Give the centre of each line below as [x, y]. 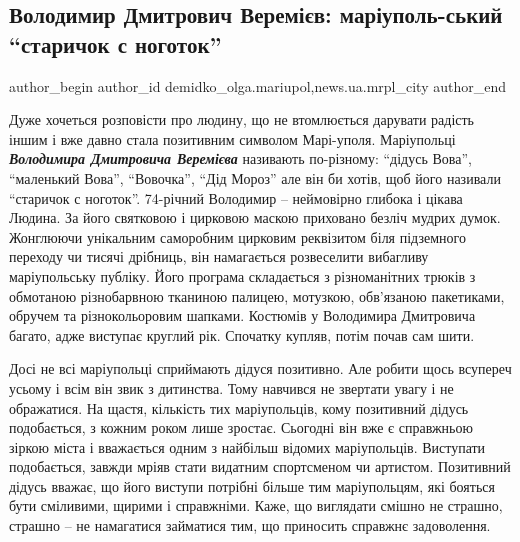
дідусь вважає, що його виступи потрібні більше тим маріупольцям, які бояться [252, 485]
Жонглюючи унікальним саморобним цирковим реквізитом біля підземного [237, 236]
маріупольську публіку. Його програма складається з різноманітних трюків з [242, 275]
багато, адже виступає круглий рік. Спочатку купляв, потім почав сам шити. [242, 334]
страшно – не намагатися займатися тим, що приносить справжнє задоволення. [250, 525]
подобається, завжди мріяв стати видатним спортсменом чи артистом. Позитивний [260, 466]
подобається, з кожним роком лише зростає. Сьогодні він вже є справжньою [241, 427]
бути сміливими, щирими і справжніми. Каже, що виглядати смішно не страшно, [256, 505]
